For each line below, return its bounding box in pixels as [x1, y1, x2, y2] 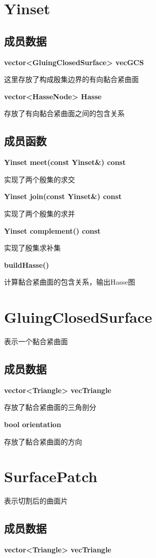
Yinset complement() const [4, 225, 101, 236]
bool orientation [4, 419, 61, 430]
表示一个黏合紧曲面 [4, 336, 68, 347]
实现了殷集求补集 [4, 242, 61, 253]
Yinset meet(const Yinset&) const [4, 157, 126, 168]
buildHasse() [4, 259, 49, 270]
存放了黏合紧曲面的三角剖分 [4, 402, 96, 412]
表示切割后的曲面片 [4, 495, 68, 506]
